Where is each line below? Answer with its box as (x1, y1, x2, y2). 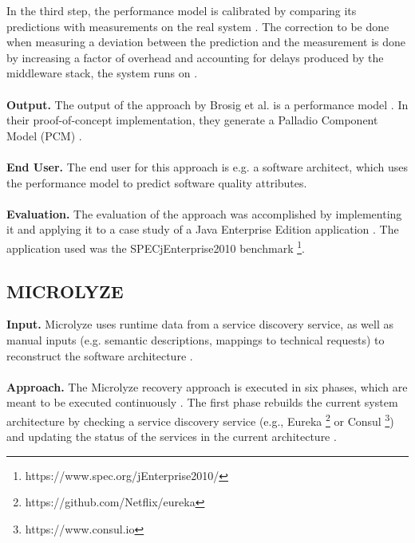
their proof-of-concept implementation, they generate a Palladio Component (6, 112, 378, 128)
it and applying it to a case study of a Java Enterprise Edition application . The (6, 221, 399, 238)
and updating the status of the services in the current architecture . (6, 428, 337, 445)
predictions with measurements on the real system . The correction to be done (6, 18, 389, 34)
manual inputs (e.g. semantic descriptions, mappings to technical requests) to (6, 331, 385, 348)
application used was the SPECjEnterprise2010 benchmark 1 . (6, 237, 305, 256)
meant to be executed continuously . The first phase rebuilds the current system (6, 394, 398, 411)
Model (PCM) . (6, 127, 82, 144)
